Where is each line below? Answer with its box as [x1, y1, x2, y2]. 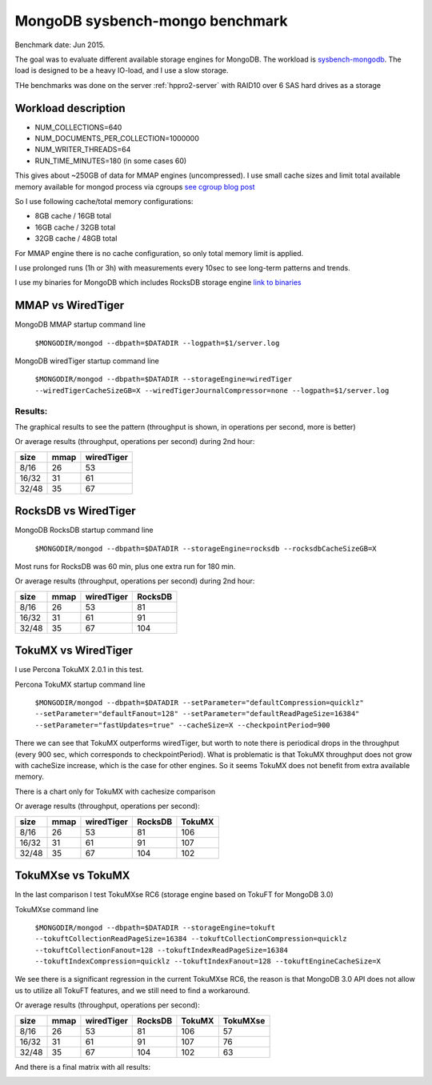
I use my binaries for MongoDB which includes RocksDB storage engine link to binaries [14, 278, 302, 287]
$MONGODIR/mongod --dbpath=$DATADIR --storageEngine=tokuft [34, 923, 276, 932]
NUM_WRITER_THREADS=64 [34, 145, 131, 154]
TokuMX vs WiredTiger [14, 644, 134, 658]
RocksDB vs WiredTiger [14, 504, 136, 518]
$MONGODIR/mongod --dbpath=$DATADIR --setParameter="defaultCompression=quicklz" [34, 699, 364, 707]
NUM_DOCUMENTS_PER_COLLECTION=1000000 [34, 134, 200, 143]
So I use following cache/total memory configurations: [14, 196, 194, 206]
